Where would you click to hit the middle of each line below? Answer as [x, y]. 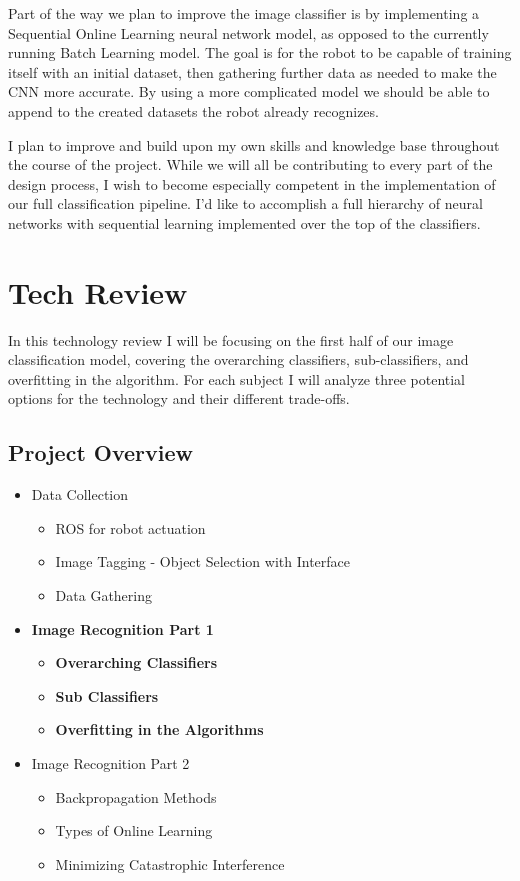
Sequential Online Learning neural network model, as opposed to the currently [248, 32]
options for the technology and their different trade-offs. [179, 398]
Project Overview [101, 452]
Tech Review [98, 291]
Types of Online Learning [134, 830]
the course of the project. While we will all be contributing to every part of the [250, 164]
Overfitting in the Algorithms [159, 729]
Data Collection [80, 494]
